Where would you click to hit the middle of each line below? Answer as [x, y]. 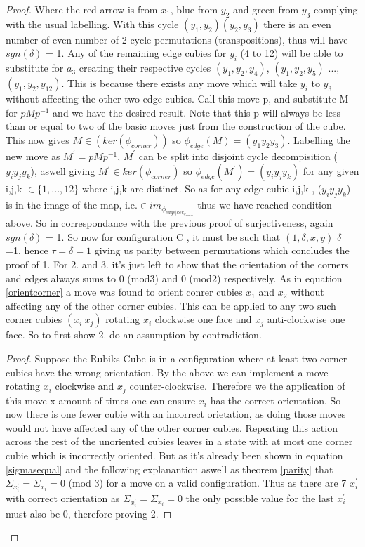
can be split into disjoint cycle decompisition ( [238, 156]
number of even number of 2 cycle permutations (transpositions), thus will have [177, 39]
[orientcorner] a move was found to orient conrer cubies [124, 292]
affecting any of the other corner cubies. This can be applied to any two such [171, 305]
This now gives [38, 139]
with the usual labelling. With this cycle [92, 24]
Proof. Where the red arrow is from [82, 9]
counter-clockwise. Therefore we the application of [237, 386]
